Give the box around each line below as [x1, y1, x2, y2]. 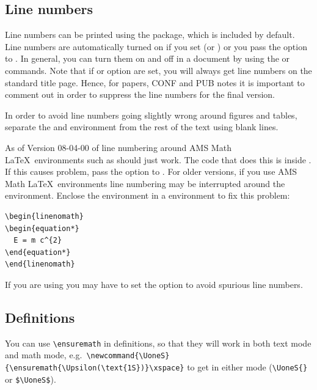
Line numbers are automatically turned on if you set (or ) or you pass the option [5, 40, 307, 53]
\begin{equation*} [5, 224, 79, 233]
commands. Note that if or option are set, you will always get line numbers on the [5, 64, 312, 76]
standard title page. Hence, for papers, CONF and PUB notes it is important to [5, 76, 305, 89]
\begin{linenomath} [5, 212, 84, 221]
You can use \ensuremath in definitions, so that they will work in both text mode [5, 336, 312, 349]
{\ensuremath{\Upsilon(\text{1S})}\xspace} [5, 364, 184, 372]
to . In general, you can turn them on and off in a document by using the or [5, 52, 290, 65]
